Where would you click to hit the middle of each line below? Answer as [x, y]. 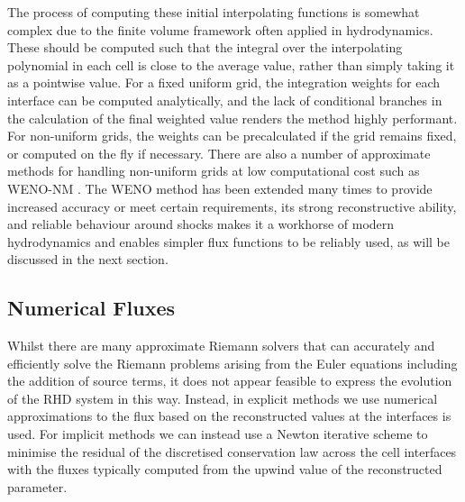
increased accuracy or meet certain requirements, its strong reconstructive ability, [232, 206]
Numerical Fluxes [91, 308]
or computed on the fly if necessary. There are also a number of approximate [219, 153]
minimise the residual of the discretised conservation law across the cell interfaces [232, 451]
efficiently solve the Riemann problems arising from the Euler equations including [232, 363]
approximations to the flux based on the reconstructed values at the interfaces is [229, 416]
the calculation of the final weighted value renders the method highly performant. [232, 118]
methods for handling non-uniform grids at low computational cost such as [214, 171]
